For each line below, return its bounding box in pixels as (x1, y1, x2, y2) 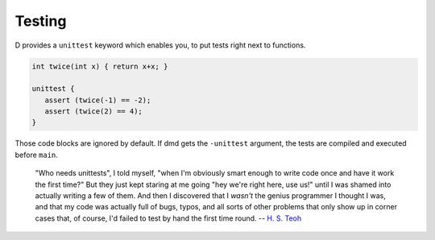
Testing (14, 12, 67, 30)
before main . (14, 150, 58, 159)
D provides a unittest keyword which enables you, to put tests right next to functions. (14, 40, 306, 50)
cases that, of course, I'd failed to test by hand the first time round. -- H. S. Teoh (35, 213, 302, 223)
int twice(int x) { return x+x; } (31, 61, 168, 71)
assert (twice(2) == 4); (44, 107, 143, 116)
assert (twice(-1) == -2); (44, 95, 151, 105)
